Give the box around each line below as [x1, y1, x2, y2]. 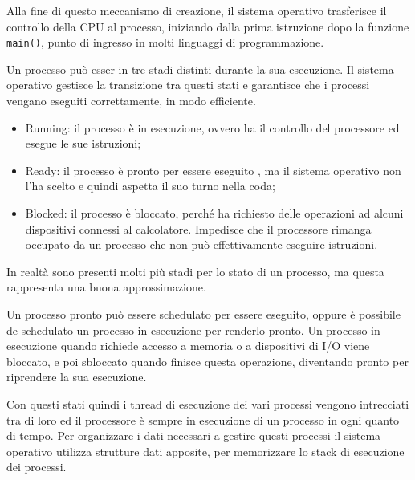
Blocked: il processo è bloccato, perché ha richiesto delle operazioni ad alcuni [25, 205, 404, 221]
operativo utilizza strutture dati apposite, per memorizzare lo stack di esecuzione [6, 442, 405, 459]
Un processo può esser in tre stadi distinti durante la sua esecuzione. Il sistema [6, 60, 394, 77]
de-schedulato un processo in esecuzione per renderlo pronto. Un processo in [6, 321, 380, 338]
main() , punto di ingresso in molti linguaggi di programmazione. [6, 34, 324, 51]
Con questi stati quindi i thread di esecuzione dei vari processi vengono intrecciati [6, 395, 409, 412]
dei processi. [6, 458, 67, 475]
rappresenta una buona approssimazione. [6, 279, 206, 295]
